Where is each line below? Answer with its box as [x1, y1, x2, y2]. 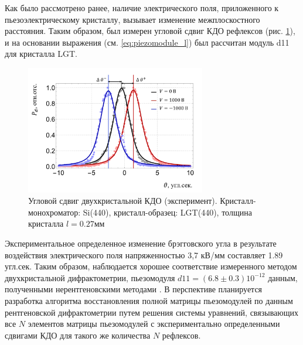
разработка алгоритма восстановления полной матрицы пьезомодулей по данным [5, 295, 293, 307]
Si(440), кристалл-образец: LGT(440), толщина [83, 206, 252, 218]
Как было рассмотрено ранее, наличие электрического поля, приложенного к [5, 2, 279, 13]
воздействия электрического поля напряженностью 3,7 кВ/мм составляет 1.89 [5, 248, 283, 261]
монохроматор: [28, 206, 81, 218]
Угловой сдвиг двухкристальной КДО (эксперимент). [28, 194, 217, 207]
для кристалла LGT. [5, 47, 77, 60]
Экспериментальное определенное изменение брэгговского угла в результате [5, 237, 277, 250]
